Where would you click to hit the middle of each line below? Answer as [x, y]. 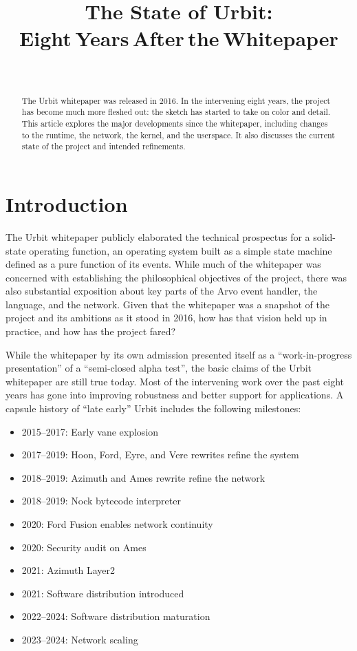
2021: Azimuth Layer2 [68, 570]
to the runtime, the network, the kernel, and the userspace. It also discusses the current [178, 135]
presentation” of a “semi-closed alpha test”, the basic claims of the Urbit [159, 368]
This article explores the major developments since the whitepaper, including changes [175, 124]
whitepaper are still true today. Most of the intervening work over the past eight [175, 381]
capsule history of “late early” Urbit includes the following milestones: [153, 408]
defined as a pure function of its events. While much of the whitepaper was [163, 264]
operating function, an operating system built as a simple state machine [181, 250]
